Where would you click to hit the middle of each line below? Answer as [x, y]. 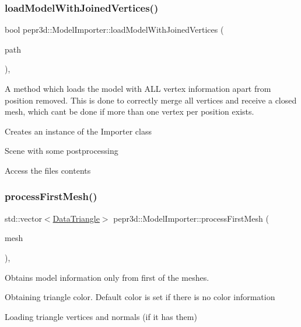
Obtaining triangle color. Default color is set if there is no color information [140, 297]
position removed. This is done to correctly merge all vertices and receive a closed [151, 100]
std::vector [23, 218]
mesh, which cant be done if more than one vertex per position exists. [129, 111]
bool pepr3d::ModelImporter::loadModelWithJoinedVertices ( [114, 30]
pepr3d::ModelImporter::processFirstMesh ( [191, 218]
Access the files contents [48, 170]
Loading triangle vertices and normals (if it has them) [101, 316]
